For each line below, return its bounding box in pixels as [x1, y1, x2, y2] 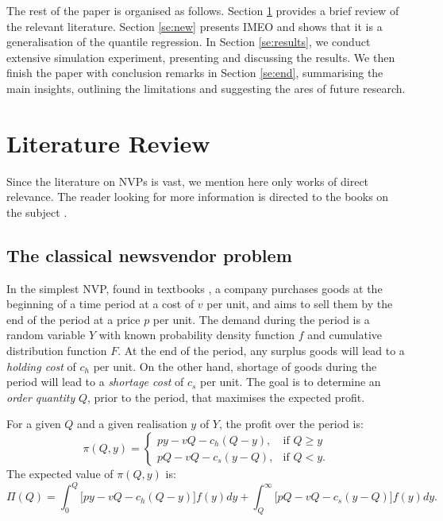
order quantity [6, 388, 75, 405]
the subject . [6, 203, 67, 220]
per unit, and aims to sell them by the [206, 295, 393, 312]
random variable [6, 326, 86, 343]
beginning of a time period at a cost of [6, 295, 195, 312]
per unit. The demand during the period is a [152, 311, 370, 327]
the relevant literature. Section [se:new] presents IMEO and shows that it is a [6, 17, 383, 34]
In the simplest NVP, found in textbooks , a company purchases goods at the [6, 280, 383, 296]
